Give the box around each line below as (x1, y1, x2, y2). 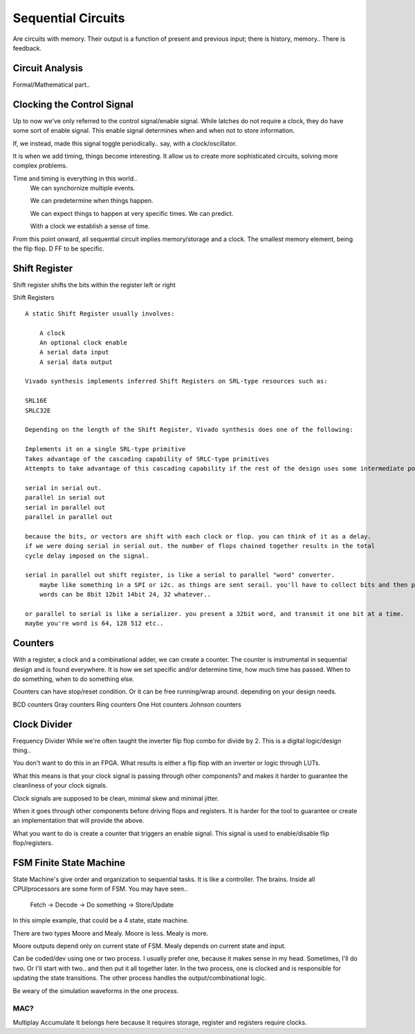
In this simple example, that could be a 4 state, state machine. (12, 916, 190, 925)
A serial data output (39, 358, 113, 366)
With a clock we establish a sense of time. (30, 222, 150, 230)
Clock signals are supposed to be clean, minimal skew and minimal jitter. (12, 794, 219, 802)
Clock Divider (12, 718, 73, 730)
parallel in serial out (25, 493, 106, 502)
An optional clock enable (39, 338, 128, 346)
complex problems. (12, 161, 68, 170)
